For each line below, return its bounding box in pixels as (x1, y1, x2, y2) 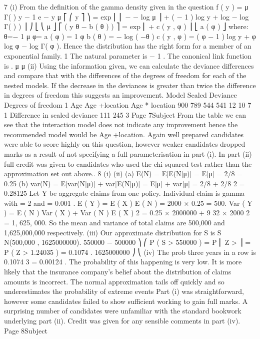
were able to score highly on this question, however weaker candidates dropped (4, 139, 245, 149)
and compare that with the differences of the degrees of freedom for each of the (4, 70, 246, 81)
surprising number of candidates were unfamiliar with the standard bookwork (4, 305, 241, 316)
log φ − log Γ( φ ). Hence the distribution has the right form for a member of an (4, 41, 251, 51)
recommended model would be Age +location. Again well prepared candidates (4, 129, 243, 139)
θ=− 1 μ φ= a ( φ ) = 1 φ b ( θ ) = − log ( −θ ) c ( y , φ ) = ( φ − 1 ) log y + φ (4, 31, 256, 41)
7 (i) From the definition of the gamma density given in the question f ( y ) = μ (4, 2, 248, 12)
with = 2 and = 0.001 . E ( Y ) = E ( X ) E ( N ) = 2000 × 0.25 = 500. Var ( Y (4, 197, 252, 208)
